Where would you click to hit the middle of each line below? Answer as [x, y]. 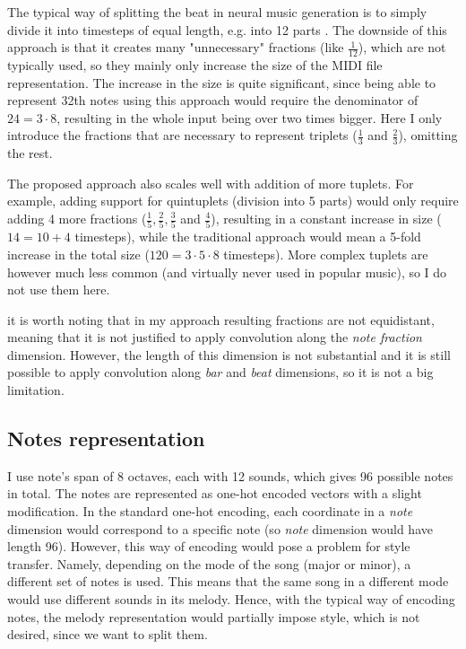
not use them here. [59, 289]
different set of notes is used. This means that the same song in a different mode [228, 581]
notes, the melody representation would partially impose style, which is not [214, 616]
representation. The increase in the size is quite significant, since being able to [222, 82]
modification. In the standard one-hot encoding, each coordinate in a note [210, 511]
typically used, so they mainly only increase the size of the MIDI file [195, 65]
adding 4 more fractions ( [77, 218]
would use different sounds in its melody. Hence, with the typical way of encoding [231, 599]
